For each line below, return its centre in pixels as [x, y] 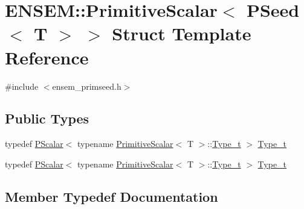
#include [22, 86]
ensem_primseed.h [87, 86]
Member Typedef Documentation [112, 196]
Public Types [47, 118]
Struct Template [182, 33]
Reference [47, 57]
